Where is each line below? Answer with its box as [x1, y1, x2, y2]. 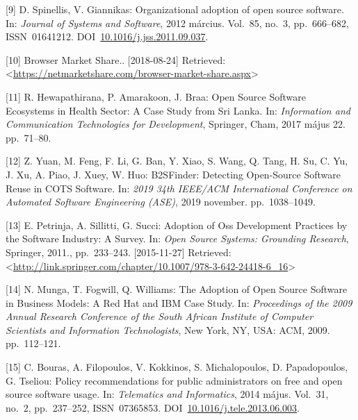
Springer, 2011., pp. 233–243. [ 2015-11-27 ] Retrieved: [6, 244, 231, 259]
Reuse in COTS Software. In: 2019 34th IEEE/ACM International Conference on [6, 180, 352, 195]
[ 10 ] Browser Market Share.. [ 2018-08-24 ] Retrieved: [6, 52, 226, 67]
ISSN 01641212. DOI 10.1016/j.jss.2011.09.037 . [6, 29, 209, 44]
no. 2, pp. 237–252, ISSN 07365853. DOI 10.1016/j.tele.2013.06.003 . [6, 400, 300, 414]
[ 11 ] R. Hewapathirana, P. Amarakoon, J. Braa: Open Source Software [6, 89, 306, 103]
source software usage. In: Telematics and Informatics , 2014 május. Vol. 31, [6, 387, 329, 401]
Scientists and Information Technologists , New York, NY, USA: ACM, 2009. [6, 322, 330, 337]
